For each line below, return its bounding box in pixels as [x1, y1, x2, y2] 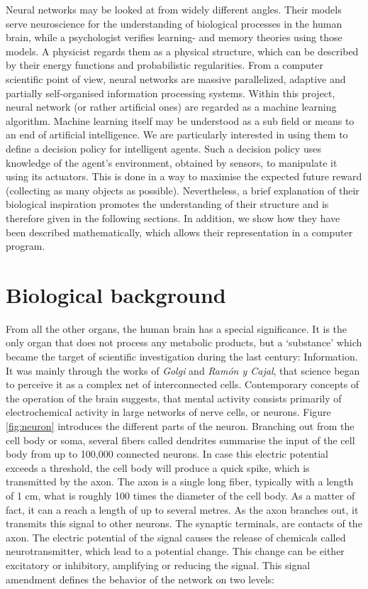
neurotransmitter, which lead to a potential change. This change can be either [6, 544, 345, 558]
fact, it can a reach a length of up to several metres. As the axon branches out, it [6, 502, 359, 517]
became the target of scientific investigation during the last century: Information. [6, 349, 358, 363]
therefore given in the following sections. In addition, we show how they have [6, 210, 340, 225]
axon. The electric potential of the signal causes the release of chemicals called [6, 529, 346, 544]
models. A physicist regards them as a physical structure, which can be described [6, 43, 359, 58]
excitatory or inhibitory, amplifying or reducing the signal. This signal [6, 557, 311, 572]
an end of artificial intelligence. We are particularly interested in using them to [6, 127, 348, 142]
